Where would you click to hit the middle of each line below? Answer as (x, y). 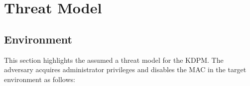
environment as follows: (40, 79)
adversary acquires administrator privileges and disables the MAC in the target (125, 69)
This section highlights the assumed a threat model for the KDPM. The (114, 60)
